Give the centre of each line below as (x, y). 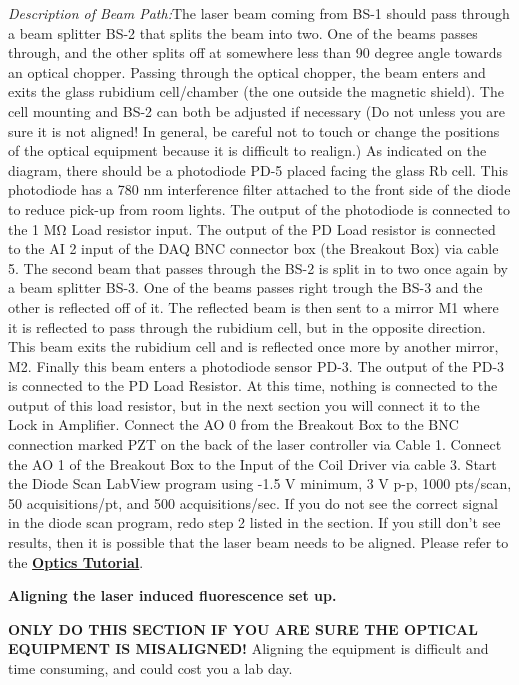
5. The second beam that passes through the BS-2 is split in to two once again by (258, 267)
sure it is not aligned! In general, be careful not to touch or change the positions (254, 130)
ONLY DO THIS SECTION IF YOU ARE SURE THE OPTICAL (243, 628)
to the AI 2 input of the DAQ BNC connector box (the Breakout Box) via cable (253, 248)
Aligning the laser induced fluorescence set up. (172, 595)
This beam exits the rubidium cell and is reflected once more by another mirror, (253, 346)
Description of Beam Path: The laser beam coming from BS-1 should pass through (259, 13)
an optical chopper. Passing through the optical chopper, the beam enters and (247, 71)
